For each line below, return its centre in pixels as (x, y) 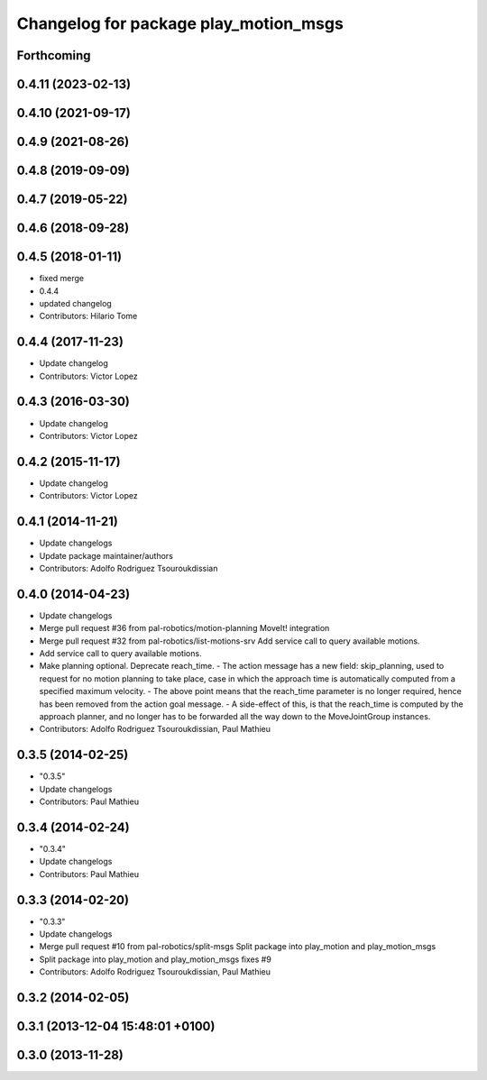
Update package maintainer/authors (106, 555)
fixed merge (62, 279)
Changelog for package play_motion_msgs (180, 23)
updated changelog (75, 303)
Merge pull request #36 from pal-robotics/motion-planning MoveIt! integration (184, 628)
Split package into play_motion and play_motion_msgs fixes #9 (156, 959)
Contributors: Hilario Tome (88, 316)
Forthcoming (54, 55)
